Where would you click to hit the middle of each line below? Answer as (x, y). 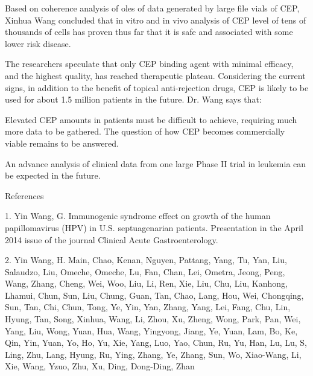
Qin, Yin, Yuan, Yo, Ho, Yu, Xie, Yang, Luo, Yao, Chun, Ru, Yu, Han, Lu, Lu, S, (156, 343)
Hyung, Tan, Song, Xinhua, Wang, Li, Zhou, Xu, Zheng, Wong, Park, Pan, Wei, (153, 319)
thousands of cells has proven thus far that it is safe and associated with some (149, 32)
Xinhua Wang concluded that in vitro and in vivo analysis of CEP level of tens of (156, 20)
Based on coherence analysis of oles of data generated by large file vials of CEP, (152, 8)
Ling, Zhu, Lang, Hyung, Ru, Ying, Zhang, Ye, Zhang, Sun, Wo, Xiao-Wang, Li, (153, 354)
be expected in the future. (53, 175)
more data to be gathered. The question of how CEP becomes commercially (145, 131)
